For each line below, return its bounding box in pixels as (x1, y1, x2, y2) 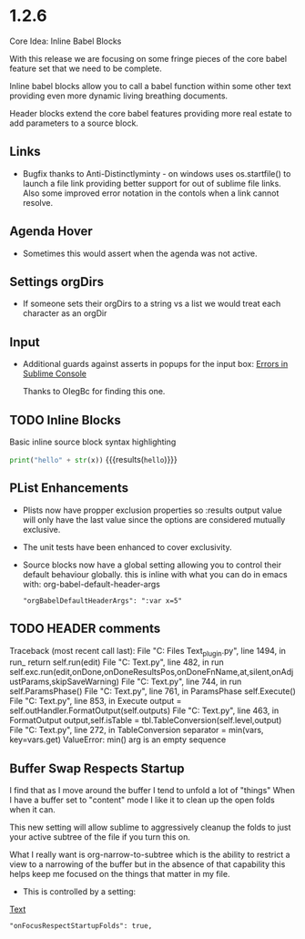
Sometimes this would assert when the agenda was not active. (22, 248, 258, 259)
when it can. (9, 804, 56, 815)
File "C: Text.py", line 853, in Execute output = (9, 696, 182, 707)
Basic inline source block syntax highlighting (9, 436, 177, 447)
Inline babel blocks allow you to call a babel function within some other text (9, 80, 291, 91)
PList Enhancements (9, 480, 129, 496)
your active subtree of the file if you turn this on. (9, 832, 191, 842)
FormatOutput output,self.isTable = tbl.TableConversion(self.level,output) (9, 715, 282, 726)
